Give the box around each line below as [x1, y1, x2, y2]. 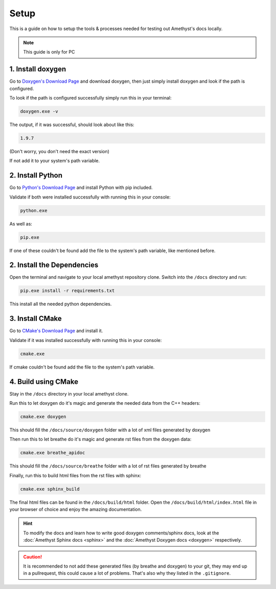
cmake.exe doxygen [20, 414, 66, 420]
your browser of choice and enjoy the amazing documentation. [9, 506, 142, 512]
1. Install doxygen [9, 65, 66, 73]
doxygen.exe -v [20, 109, 58, 114]
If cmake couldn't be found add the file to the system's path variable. [9, 364, 155, 370]
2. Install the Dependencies [9, 261, 99, 269]
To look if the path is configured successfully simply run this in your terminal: [9, 95, 172, 101]
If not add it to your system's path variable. [9, 158, 100, 164]
